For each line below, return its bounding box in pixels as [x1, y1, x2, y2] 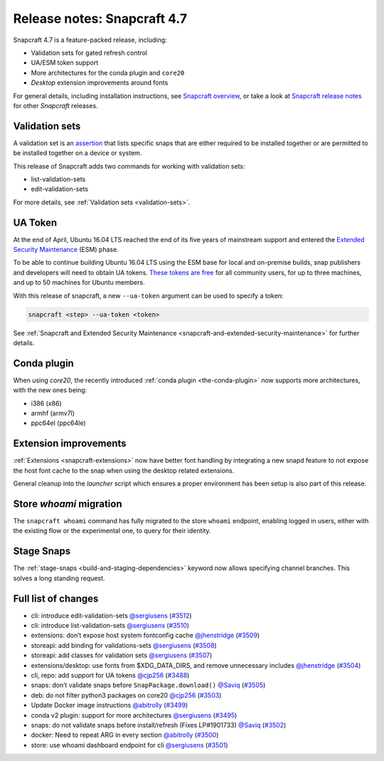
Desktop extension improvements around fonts [31, 78, 169, 87]
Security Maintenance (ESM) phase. [13, 246, 119, 254]
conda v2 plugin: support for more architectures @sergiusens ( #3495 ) [31, 710, 238, 719]
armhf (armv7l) [31, 409, 75, 418]
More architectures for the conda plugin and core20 [31, 68, 185, 77]
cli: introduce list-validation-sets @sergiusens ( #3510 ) [31, 621, 190, 630]
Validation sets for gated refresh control [31, 48, 148, 57]
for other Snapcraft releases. [13, 101, 99, 110]
